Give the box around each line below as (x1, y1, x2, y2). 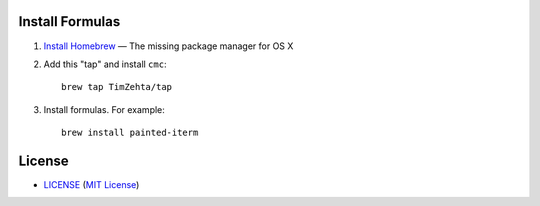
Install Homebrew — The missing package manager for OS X (43, 40, 294, 52)
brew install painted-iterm (61, 127, 199, 139)
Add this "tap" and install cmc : (43, 58, 167, 70)
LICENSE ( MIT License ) (43, 178, 140, 190)
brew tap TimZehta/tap (61, 81, 173, 93)
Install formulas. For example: (43, 103, 165, 115)
